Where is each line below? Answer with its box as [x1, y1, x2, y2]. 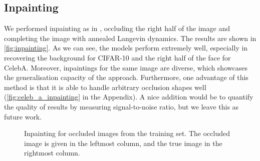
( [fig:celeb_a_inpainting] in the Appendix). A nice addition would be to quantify [4, 91, 253, 102]
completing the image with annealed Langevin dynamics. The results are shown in [4, 32, 256, 43]
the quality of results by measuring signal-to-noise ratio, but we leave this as [4, 101, 239, 111]
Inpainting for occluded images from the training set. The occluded [24, 128, 230, 138]
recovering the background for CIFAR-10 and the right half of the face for [4, 52, 231, 62]
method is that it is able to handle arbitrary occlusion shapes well [4, 81, 206, 92]
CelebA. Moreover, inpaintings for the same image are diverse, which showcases [4, 62, 247, 72]
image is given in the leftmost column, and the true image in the [24, 137, 222, 148]
